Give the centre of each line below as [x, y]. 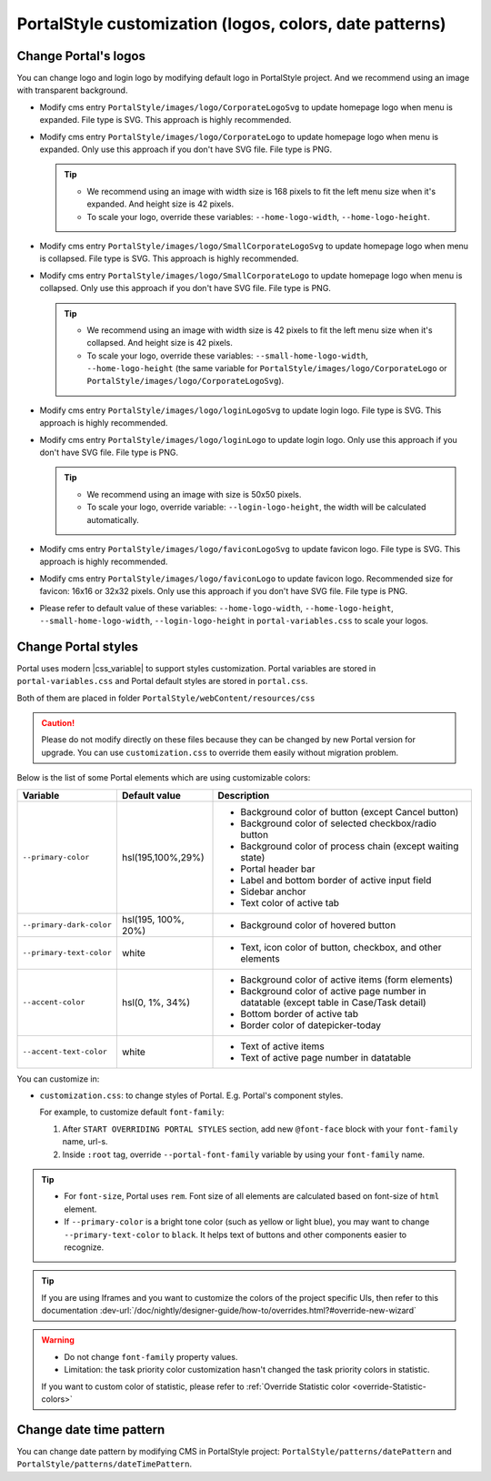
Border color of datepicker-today [311, 1025]
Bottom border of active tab [300, 1013]
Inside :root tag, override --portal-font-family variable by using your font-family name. [244, 1154]
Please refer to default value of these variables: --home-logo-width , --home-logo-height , [217, 608]
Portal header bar [278, 869]
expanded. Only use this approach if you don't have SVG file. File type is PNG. [186, 149]
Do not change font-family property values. [151, 1356]
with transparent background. [72, 90]
